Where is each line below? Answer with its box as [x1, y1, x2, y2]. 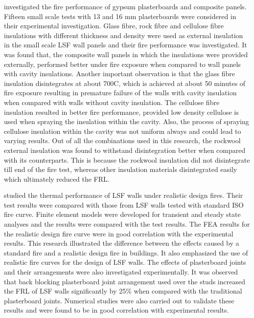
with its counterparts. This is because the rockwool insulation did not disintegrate [4, 154, 250, 165]
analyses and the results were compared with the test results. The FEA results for [4, 219, 250, 229]
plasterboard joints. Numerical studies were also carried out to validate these [4, 295, 234, 305]
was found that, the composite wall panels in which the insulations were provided [4, 49, 248, 59]
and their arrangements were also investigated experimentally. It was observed [4, 267, 238, 277]
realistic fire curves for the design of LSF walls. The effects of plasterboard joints [4, 257, 246, 267]
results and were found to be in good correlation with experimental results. [4, 305, 229, 315]
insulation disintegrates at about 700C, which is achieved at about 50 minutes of [4, 78, 246, 88]
